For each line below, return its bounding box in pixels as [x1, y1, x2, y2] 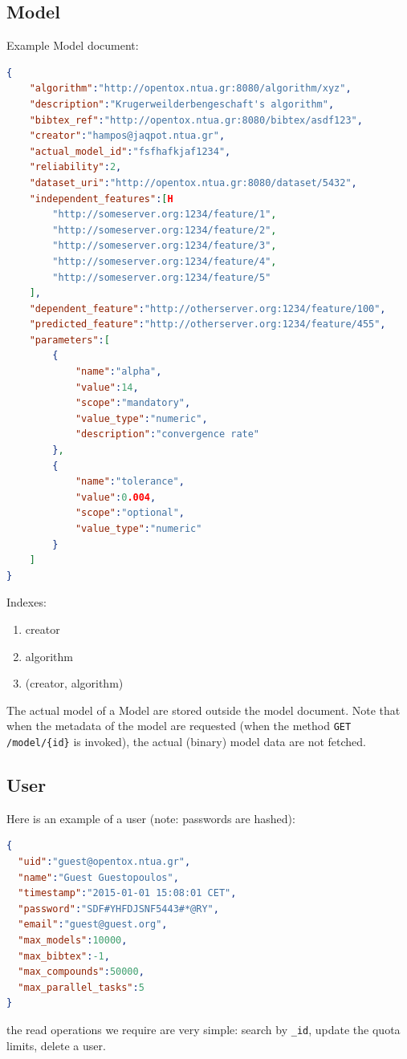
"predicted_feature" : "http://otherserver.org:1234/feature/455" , [29, 319, 386, 331]
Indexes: [6, 594, 47, 611]
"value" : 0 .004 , [75, 491, 157, 503]
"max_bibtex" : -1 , [18, 950, 110, 962]
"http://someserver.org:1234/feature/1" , [52, 209, 277, 221]
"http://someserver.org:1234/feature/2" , [52, 224, 277, 236]
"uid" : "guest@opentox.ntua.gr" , [18, 856, 191, 868]
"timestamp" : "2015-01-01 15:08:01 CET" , [18, 887, 237, 899]
